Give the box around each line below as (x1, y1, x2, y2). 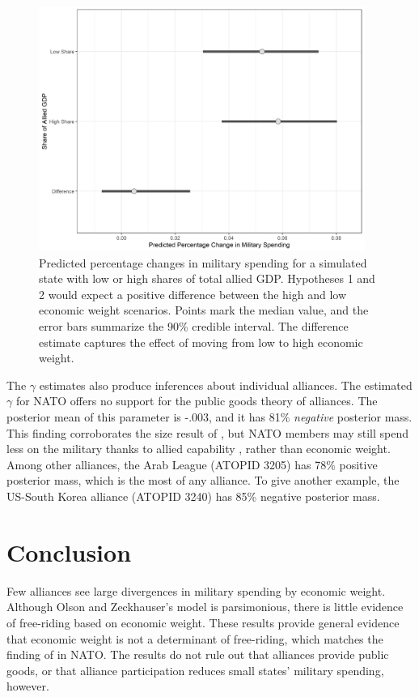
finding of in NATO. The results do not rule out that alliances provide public (6, 646, 389, 663)
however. (6, 678, 49, 695)
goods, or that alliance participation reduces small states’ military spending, (6, 661, 384, 678)
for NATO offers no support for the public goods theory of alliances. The (15, 392, 378, 409)
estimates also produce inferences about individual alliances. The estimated (39, 376, 413, 393)
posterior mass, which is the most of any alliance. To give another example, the (6, 472, 400, 489)
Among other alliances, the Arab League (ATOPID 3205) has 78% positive (6, 455, 378, 473)
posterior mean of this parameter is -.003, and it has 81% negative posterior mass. (6, 408, 413, 425)
